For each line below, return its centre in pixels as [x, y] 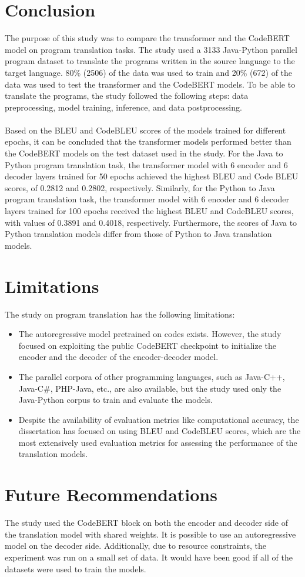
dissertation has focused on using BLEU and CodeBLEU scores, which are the [160, 431]
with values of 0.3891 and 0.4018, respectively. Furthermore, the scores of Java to [151, 222]
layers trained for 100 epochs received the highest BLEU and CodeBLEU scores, [149, 211]
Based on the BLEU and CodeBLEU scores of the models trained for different [145, 130]
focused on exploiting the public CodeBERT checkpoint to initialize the [147, 345]
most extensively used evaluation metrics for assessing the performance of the [158, 442]
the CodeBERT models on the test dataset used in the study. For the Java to [144, 153]
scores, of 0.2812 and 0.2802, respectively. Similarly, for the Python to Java [140, 187]
